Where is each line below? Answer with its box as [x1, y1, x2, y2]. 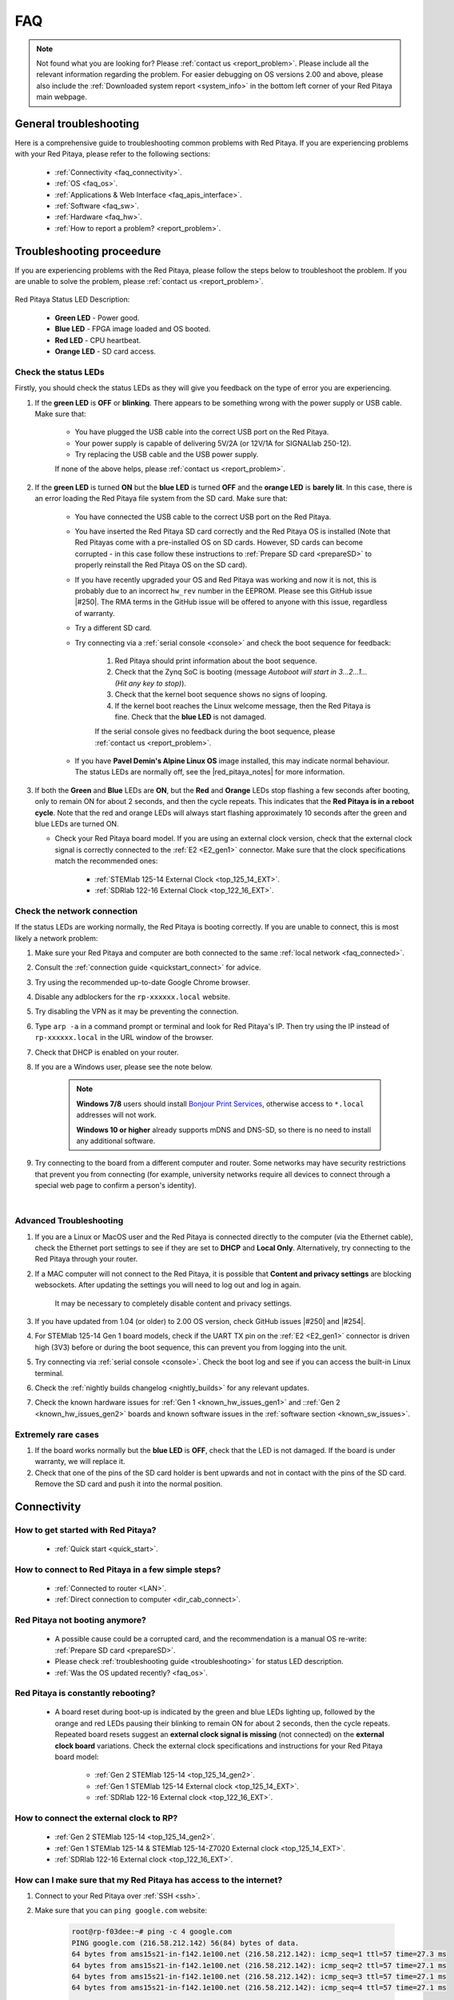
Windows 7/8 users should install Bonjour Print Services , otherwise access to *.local [76, 1098, 364, 1108]
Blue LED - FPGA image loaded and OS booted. [54, 324, 211, 334]
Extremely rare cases [14, 1429, 99, 1440]
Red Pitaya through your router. [34, 1254, 138, 1264]
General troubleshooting [14, 117, 140, 130]
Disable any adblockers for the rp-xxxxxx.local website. [34, 992, 231, 1002]
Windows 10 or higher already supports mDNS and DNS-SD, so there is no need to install [76, 1125, 372, 1134]
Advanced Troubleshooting [14, 1215, 124, 1226]
